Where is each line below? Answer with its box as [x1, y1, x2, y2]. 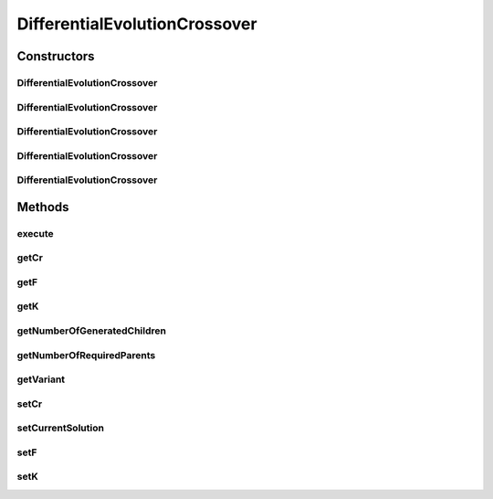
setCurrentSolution [16, 421, 105, 434]
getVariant [16, 373, 66, 386]
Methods [16, 199, 69, 215]
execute [16, 227, 54, 239]
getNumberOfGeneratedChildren [16, 324, 166, 337]
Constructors [16, 48, 95, 64]
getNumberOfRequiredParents [16, 348, 156, 361]
